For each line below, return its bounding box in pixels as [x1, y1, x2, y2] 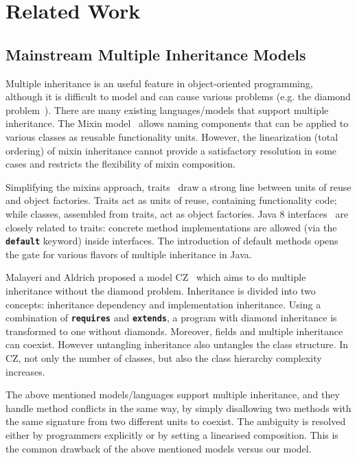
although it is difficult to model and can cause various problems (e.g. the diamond [5, 89, 351, 104]
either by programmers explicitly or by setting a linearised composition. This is [5, 427, 338, 442]
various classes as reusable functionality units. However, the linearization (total [5, 129, 338, 144]
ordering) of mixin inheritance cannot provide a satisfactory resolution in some [5, 143, 337, 157]
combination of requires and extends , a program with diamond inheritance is [5, 310, 337, 325]
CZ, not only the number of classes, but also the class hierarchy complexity [5, 350, 322, 365]
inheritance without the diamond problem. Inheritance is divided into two [5, 283, 316, 297]
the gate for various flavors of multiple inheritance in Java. [5, 247, 252, 261]
